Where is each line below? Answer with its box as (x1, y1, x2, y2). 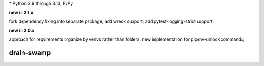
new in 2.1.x (9, 10, 34, 16)
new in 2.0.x (9, 27, 35, 33)
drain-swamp (9, 49, 51, 57)
